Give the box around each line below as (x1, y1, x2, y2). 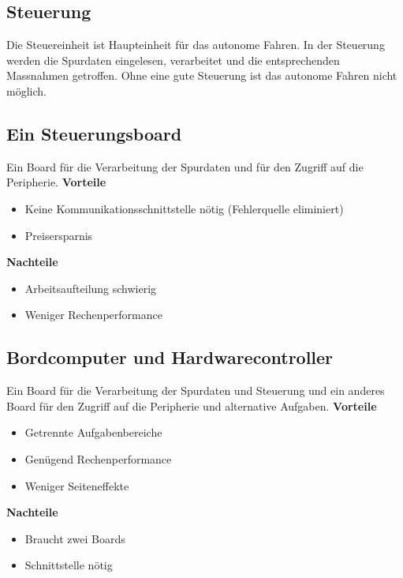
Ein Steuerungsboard (6, 121, 182, 145)
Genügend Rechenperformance (24, 450, 172, 467)
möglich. (6, 82, 47, 99)
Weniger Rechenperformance (24, 306, 162, 323)
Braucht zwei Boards (24, 530, 125, 546)
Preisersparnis (24, 227, 93, 243)
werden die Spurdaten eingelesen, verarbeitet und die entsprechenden (6, 51, 340, 68)
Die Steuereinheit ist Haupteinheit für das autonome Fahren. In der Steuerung (6, 36, 385, 53)
